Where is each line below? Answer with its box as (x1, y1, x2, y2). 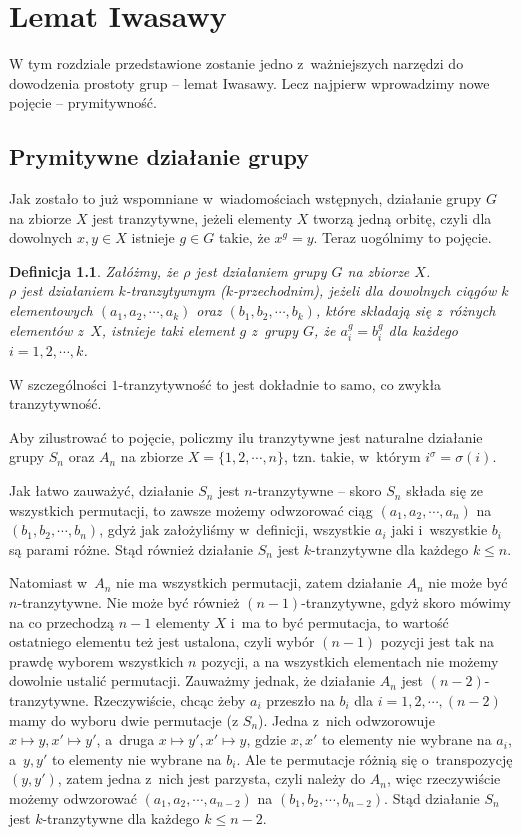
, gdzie (246, 729, 287, 750)
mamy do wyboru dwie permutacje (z (9, 709, 239, 730)
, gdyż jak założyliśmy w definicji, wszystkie (99, 519, 371, 540)
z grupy (251, 319, 298, 340)
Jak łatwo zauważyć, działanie (9, 480, 194, 501)
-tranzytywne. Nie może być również (17, 592, 240, 613)
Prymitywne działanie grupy (9, 141, 310, 172)
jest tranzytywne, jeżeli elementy (92, 207, 293, 228)
